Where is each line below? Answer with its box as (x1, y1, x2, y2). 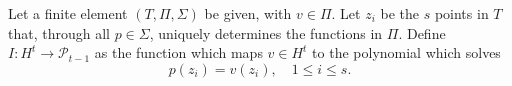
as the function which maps (94, 42, 263, 63)
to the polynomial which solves (312, 42, 501, 63)
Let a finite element (8, 3, 128, 23)
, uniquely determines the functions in (149, 22, 383, 43)
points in (434, 3, 489, 23)
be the (380, 3, 420, 23)
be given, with (204, 3, 292, 23)
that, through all (8, 22, 110, 43)
